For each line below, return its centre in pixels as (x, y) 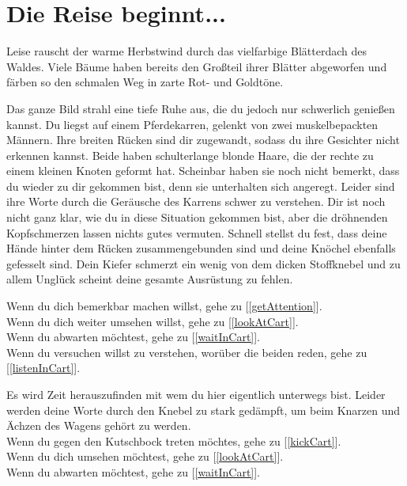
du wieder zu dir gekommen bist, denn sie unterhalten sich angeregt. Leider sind (201, 186)
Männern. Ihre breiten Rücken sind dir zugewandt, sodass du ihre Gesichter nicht (203, 140)
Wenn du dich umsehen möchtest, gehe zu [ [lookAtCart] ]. (145, 456)
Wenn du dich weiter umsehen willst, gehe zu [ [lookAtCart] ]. (153, 321)
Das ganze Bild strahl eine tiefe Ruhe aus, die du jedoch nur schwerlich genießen (201, 108)
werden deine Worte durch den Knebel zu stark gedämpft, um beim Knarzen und (203, 410)
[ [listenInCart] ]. (43, 368)
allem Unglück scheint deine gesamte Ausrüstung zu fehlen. (150, 279)
